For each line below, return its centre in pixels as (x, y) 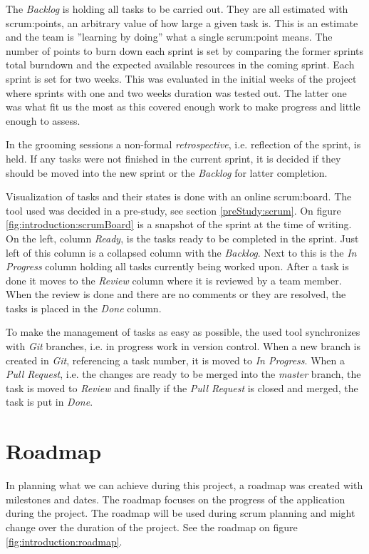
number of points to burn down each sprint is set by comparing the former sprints (185, 50)
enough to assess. (43, 120)
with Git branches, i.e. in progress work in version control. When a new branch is (183, 346)
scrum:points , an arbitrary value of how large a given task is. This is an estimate (182, 22)
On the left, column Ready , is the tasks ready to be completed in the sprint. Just (182, 238)
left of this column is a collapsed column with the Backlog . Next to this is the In (181, 252)
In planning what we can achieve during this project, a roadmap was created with (184, 485)
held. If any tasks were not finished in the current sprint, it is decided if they (173, 158)
